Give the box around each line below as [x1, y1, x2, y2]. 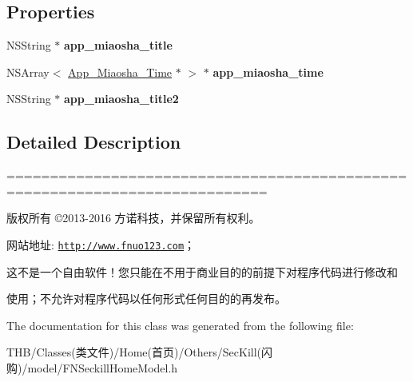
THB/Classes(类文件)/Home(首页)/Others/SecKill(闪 [6, 344, 273, 360]
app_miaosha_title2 [64, 90, 179, 107]
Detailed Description [6, 129, 181, 154]
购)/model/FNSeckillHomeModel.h [6, 360, 178, 376]
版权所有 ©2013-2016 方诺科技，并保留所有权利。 [6, 209, 260, 226]
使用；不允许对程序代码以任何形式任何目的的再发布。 [6, 290, 286, 307]
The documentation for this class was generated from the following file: [6, 316, 354, 333]
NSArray [6, 63, 50, 80]
